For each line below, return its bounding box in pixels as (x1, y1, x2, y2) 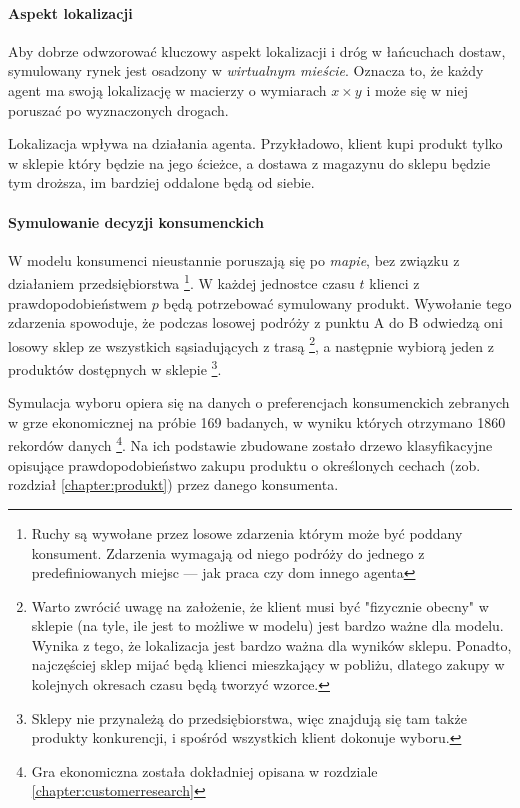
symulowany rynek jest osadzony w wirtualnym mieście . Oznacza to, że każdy (8, 60, 484, 81)
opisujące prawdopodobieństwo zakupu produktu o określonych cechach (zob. (8, 454, 481, 475)
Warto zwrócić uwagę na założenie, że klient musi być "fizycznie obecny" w (31, 595, 489, 616)
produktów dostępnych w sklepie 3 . (8, 356, 222, 379)
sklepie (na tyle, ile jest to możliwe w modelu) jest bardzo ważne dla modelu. (31, 615, 504, 636)
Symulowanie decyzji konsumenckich (8, 211, 264, 232)
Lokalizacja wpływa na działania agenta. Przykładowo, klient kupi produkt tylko (8, 133, 503, 154)
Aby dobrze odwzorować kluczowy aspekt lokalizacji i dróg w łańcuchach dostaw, (8, 40, 506, 61)
